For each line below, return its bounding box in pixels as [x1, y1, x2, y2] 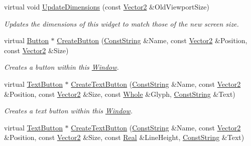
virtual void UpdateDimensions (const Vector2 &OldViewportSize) [4, 2, 209, 12]
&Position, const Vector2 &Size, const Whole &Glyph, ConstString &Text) [4, 88, 235, 99]
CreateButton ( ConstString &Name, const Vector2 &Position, [57, 35, 247, 46]
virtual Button [4, 35, 49, 46]
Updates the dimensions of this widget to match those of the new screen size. [4, 18, 239, 29]
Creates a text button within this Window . [4, 105, 133, 116]
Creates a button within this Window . [4, 62, 119, 72]
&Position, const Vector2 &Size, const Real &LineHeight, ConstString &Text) [4, 132, 244, 142]
